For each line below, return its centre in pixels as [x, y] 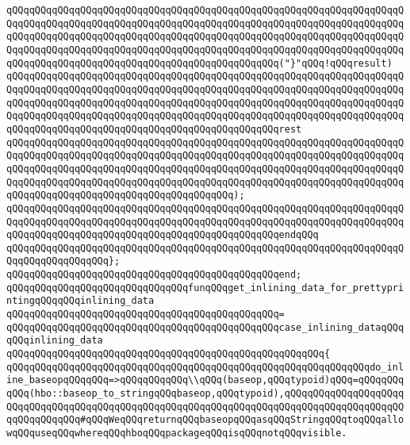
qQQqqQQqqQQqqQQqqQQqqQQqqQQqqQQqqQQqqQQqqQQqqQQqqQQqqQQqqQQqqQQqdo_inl [205, 367]
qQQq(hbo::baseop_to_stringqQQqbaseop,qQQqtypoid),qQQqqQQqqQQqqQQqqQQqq [205, 394]
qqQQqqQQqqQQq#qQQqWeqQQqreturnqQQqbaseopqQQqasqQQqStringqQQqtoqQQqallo [205, 420]
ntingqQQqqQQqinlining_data [80, 301]
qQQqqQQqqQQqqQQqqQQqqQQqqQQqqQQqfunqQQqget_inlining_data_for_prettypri [205, 288]
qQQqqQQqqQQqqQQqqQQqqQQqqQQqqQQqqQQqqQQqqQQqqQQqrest [154, 129]
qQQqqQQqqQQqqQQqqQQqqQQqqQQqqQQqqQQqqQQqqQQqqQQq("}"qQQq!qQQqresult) [199, 63]
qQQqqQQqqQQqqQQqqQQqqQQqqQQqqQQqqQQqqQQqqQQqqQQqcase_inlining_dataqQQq [205, 327]
